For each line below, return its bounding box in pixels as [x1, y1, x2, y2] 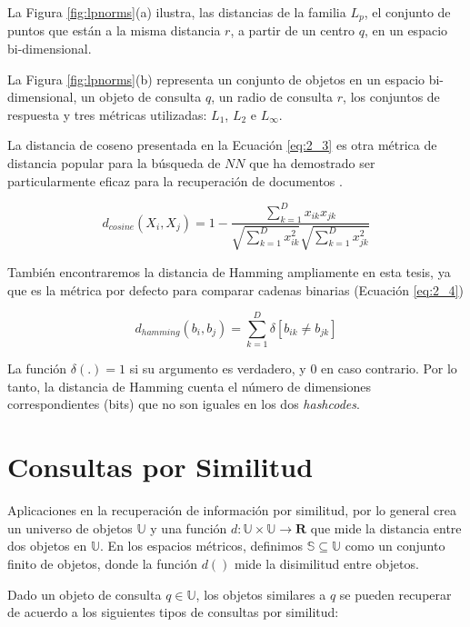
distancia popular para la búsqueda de [7, 154, 221, 173]
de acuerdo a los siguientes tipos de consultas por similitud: [7, 602, 339, 622]
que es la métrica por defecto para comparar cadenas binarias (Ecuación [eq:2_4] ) [7, 280, 464, 299]
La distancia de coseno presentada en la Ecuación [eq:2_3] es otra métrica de [7, 135, 437, 154]
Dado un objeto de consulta [7, 584, 162, 603]
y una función [150, 518, 227, 537]
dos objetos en [7, 536, 87, 555]
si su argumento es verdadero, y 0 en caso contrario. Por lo [129, 359, 457, 378]
